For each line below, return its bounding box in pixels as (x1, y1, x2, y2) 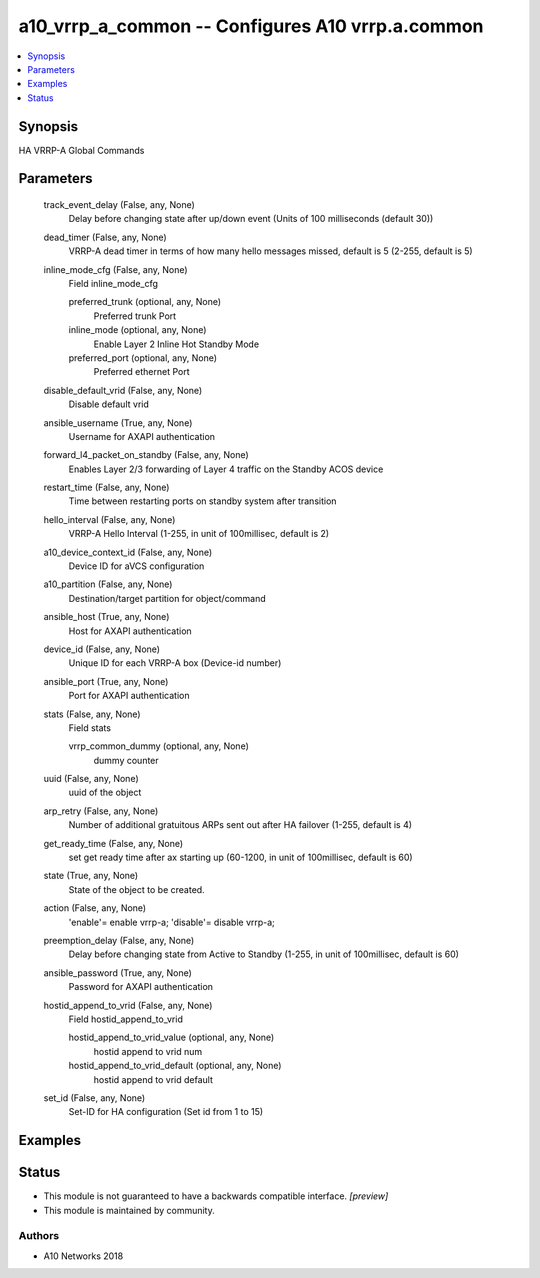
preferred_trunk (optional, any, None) (68, 296, 222, 308)
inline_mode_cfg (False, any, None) (43, 263, 189, 275)
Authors (18, 1229, 60, 1243)
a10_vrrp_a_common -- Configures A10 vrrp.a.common (18, 15, 484, 37)
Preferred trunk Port (93, 310, 177, 322)
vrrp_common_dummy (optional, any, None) (68, 740, 250, 752)
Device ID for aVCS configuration (68, 560, 205, 572)
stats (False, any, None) (43, 708, 141, 720)
